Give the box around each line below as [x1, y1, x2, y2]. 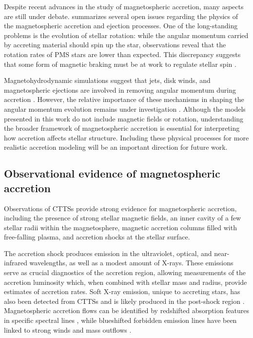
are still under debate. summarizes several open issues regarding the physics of [4, 11, 238, 21]
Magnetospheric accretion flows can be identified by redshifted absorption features [4, 305, 250, 316]
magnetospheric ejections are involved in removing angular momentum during [4, 84, 236, 95]
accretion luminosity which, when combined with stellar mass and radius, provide [4, 277, 247, 287]
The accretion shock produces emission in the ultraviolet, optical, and [4, 248, 212, 258]
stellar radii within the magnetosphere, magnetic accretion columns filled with [4, 222, 237, 232]
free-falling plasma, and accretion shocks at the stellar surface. [4, 232, 190, 242]
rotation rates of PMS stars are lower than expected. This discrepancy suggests [4, 49, 241, 59]
